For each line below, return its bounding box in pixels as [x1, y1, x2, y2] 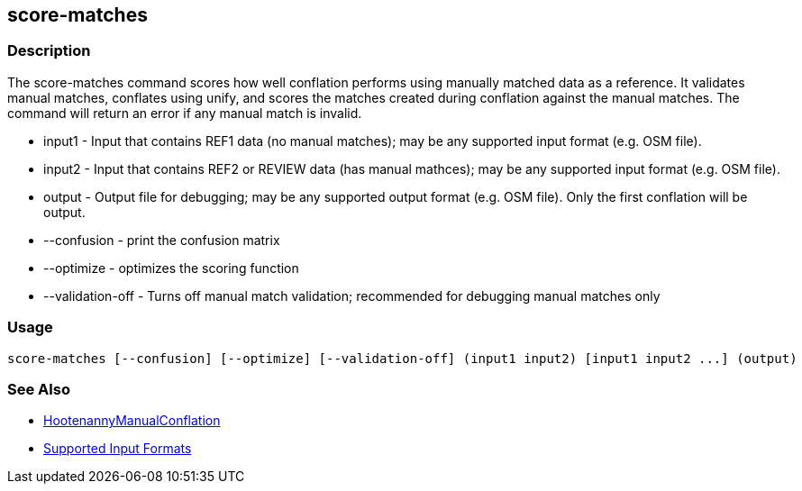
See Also [7, 379, 70, 398]
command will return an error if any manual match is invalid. [7, 105, 362, 121]
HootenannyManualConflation [43, 413, 221, 429]
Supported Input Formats [43, 441, 192, 457]
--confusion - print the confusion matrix [43, 232, 280, 248]
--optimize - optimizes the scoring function [43, 259, 299, 276]
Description [7, 41, 91, 60]
